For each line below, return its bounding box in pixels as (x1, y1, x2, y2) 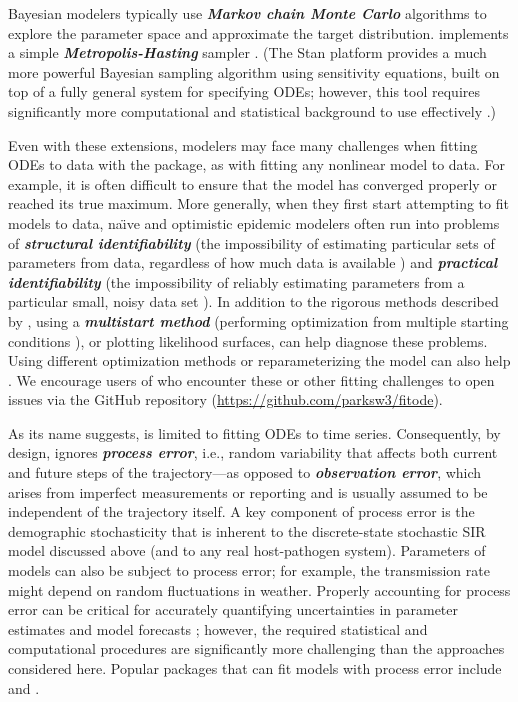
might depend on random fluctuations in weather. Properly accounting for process (8, 579, 511, 600)
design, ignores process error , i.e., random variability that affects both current (8, 442, 498, 463)
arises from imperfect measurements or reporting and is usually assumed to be (8, 481, 488, 502)
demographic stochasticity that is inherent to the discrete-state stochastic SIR (8, 520, 486, 541)
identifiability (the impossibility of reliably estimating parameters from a (8, 271, 465, 292)
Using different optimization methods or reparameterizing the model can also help (8, 350, 511, 371)
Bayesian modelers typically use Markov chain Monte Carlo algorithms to (8, 3, 487, 23)
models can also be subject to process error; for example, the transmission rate (8, 560, 490, 581)
